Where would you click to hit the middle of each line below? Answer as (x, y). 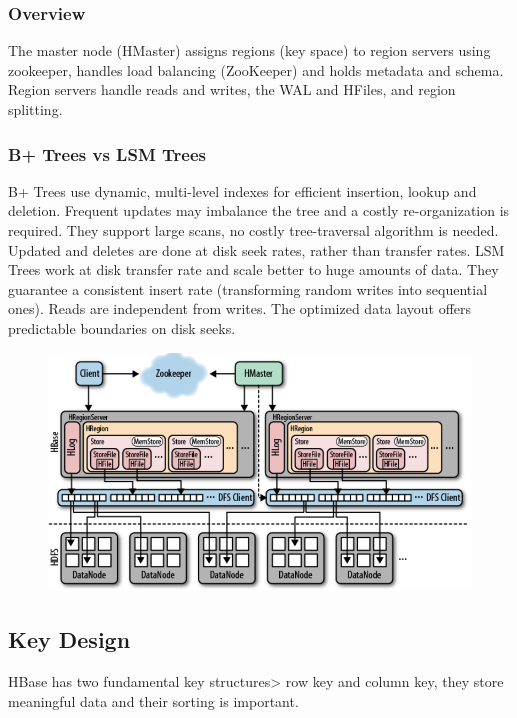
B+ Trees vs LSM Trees (107, 153)
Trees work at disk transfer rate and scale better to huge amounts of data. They (253, 269)
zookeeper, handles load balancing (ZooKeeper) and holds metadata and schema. (256, 69)
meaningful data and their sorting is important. (153, 700)
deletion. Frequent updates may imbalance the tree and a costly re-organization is (259, 210)
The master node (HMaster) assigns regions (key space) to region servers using (249, 50)
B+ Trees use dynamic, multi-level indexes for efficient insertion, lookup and (242, 190)
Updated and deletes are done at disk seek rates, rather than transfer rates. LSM (256, 249)
